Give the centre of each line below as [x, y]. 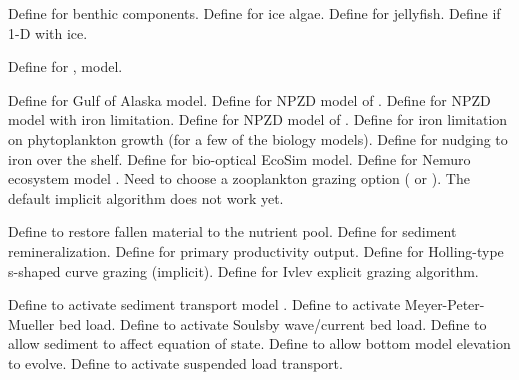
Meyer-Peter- [444, 304]
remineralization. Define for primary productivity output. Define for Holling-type [256, 250]
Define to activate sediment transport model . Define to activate [204, 304]
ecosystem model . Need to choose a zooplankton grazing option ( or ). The [239, 178]
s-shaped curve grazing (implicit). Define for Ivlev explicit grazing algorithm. [243, 270]
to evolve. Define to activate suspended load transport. [175, 362]
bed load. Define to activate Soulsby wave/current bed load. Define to [272, 323]
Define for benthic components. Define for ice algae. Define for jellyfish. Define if [254, 13]
